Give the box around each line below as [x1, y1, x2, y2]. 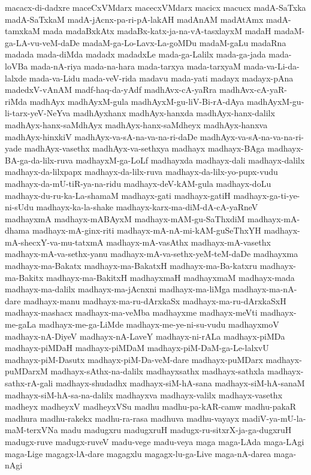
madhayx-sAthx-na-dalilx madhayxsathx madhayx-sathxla [50, 365, 265, 377]
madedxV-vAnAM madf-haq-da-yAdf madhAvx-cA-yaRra [5, 83, 217, 96]
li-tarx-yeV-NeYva [5, 107, 71, 119]
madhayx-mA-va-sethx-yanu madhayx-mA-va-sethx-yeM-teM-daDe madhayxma [5, 247, 298, 260]
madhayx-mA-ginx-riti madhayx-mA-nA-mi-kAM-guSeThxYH [32, 224, 261, 237]
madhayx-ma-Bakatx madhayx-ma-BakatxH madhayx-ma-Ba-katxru [5, 259, 258, 272]
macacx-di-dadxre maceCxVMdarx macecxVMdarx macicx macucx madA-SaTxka [5, 1, 306, 13]
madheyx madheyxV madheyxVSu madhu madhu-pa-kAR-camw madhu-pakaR [5, 400, 297, 413]
